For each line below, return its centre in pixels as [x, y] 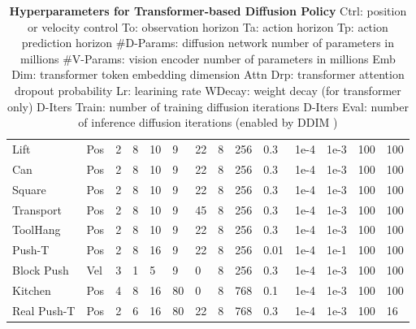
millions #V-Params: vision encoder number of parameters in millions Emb [208, 58]
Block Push [41, 270]
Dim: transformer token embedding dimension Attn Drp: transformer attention [208, 74]
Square [29, 189]
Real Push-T [44, 310]
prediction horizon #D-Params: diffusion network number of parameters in [208, 43]
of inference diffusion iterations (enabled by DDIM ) [208, 122]
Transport [37, 209]
